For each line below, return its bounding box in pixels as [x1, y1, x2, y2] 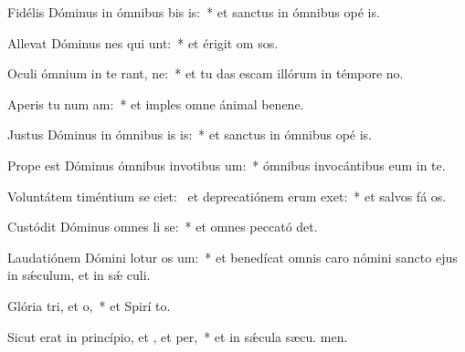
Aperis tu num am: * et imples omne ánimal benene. [7, 94, 304, 113]
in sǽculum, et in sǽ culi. [7, 265, 151, 285]
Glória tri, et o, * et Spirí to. [7, 295, 171, 315]
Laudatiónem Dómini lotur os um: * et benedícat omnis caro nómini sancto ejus [7, 247, 458, 266]
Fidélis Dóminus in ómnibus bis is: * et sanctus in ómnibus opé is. [7, 3, 380, 21]
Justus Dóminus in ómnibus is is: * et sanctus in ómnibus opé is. [7, 125, 372, 144]
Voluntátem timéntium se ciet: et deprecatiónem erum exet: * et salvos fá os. [7, 186, 447, 205]
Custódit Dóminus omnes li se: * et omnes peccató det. [7, 217, 318, 236]
